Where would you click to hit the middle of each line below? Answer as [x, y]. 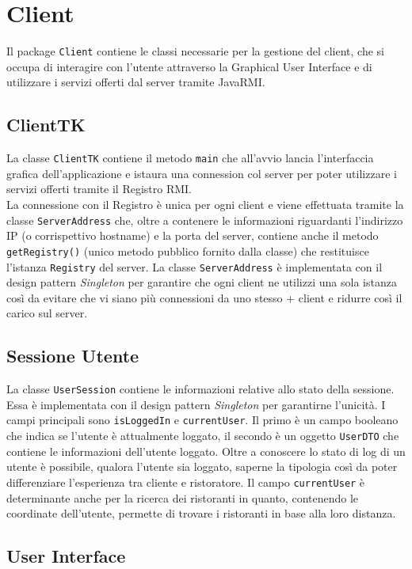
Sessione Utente [73, 356]
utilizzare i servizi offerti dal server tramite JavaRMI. [136, 82]
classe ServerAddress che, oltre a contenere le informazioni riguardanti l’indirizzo [205, 220]
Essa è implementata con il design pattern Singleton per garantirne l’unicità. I [196, 404]
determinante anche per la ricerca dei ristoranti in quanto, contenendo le [183, 497]
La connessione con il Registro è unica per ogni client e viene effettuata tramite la [205, 205]
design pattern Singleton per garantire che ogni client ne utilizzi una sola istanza [202, 282]
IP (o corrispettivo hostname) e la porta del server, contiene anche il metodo [193, 235]
